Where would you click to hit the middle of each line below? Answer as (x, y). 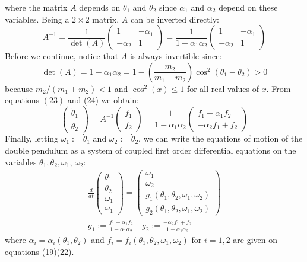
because (19, 88)
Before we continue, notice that (62, 56)
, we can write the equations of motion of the (221, 138)
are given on (255, 239)
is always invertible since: (176, 56)
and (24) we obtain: (103, 100)
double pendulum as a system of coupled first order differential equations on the (151, 150)
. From (278, 88)
